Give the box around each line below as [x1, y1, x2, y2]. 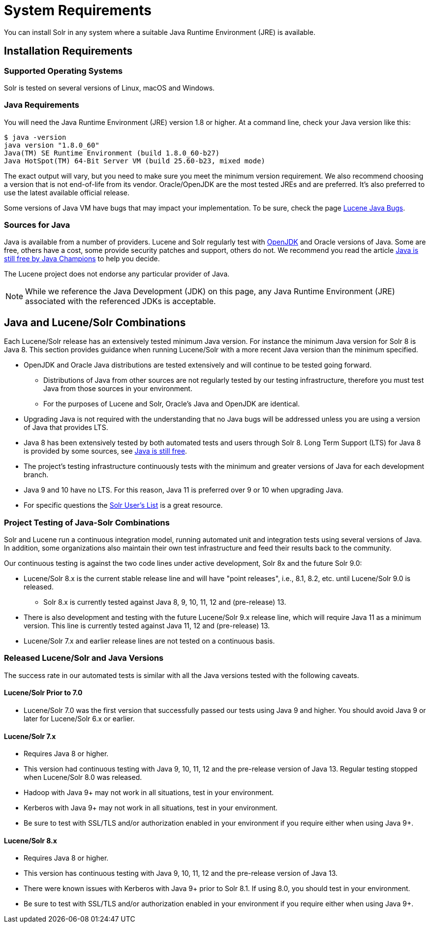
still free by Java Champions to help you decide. [4, 254, 160, 263]
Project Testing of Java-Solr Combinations [4, 517, 170, 527]
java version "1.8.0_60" [4, 141, 99, 149]
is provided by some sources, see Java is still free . [24, 447, 187, 456]
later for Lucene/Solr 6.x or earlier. [24, 714, 135, 723]
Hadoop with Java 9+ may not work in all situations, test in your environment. [24, 788, 274, 797]
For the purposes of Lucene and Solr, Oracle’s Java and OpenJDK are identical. [43, 400, 300, 408]
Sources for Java [4, 220, 70, 230]
